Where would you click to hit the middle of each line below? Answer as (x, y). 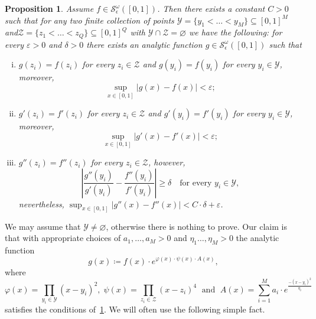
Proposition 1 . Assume (49, 8)
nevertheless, (41, 204)
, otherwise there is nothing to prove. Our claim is (196, 226)
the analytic (258, 238)
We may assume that (43, 226)
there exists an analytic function (144, 44)
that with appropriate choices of (63, 238)
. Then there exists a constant (211, 8)
